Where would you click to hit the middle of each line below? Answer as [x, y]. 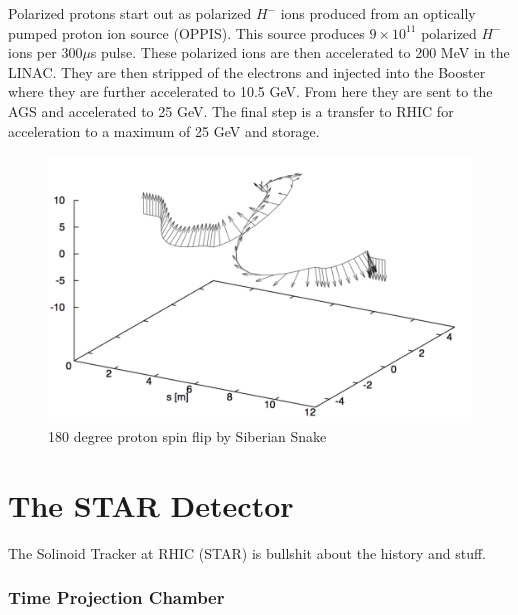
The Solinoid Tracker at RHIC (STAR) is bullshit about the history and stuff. [247, 552]
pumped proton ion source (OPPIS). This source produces [186, 32]
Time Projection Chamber [116, 597]
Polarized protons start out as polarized [130, 13]
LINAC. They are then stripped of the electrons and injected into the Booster [247, 71]
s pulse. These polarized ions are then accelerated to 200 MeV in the [300, 52]
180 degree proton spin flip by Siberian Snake [187, 436]
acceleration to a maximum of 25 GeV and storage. [164, 130]
